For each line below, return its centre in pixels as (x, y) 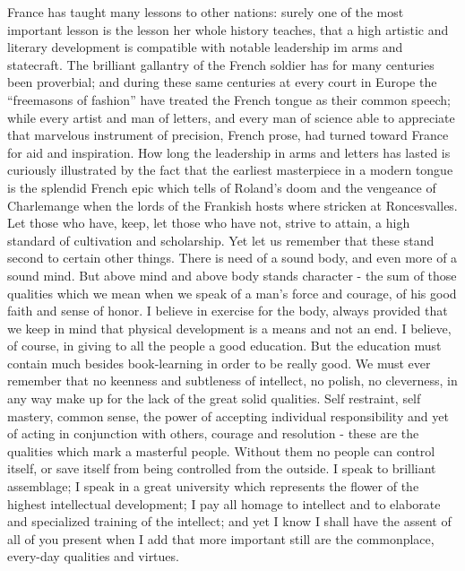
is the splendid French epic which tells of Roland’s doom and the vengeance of (222, 187)
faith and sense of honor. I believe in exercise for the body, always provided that (228, 311)
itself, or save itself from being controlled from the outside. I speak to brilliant (222, 468)
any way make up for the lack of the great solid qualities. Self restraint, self (214, 398)
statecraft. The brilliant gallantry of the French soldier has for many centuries (221, 64)
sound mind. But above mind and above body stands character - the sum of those (232, 275)
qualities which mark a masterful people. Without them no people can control (221, 450)
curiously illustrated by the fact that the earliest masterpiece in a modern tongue (230, 170)
